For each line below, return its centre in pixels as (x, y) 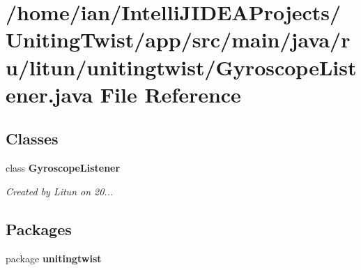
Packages (39, 228)
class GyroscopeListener (63, 168)
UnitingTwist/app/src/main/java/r (178, 39)
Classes (32, 138)
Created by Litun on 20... (60, 191)
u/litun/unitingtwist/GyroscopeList (181, 67)
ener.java (49, 94)
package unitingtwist (54, 258)
